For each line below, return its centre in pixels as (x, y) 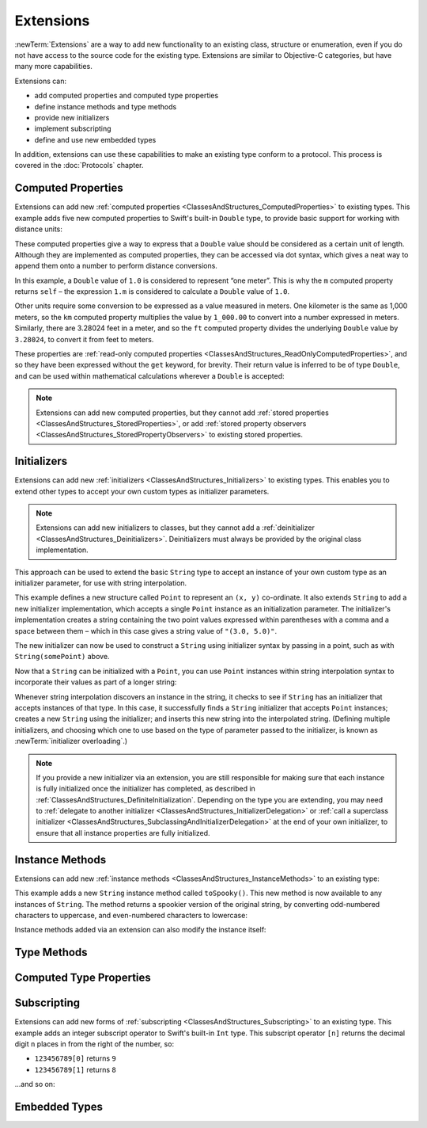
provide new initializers (72, 117)
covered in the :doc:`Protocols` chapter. (79, 166)
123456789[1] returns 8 (75, 1069)
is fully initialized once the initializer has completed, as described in (146, 789)
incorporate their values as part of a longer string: (96, 682)
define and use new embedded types (95, 139)
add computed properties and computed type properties (127, 96)
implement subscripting (73, 129)
